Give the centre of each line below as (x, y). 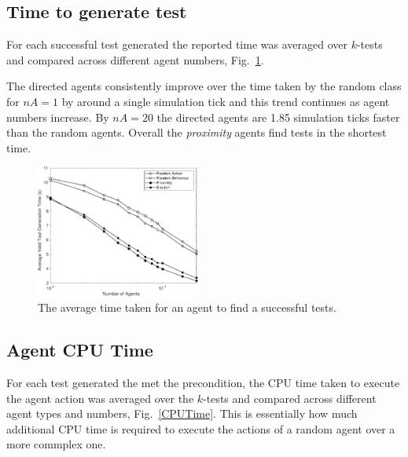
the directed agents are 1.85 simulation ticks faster (278, 117)
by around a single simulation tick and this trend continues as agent (226, 101)
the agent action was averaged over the (100, 398)
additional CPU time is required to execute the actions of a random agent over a (201, 428)
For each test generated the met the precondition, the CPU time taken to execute (203, 382)
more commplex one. (56, 444)
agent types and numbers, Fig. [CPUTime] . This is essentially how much (182, 413)
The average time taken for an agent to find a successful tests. (187, 307)
